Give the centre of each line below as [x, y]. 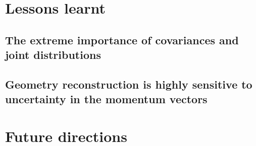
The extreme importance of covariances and [122, 40]
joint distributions [53, 55]
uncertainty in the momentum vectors [106, 99]
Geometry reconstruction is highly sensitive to [129, 84]
